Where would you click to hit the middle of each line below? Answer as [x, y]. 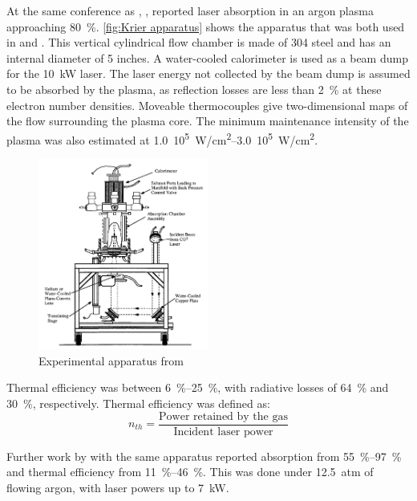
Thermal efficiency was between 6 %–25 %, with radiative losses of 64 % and [198, 387]
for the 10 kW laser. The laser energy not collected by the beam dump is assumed [208, 73]
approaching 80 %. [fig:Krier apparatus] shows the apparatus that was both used [206, 26]
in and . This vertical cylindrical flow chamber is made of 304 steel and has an [199, 42]
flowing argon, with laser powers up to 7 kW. [118, 487]
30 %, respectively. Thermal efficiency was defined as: [138, 403]
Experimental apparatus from [111, 360]
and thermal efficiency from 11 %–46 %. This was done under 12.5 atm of [190, 472]
